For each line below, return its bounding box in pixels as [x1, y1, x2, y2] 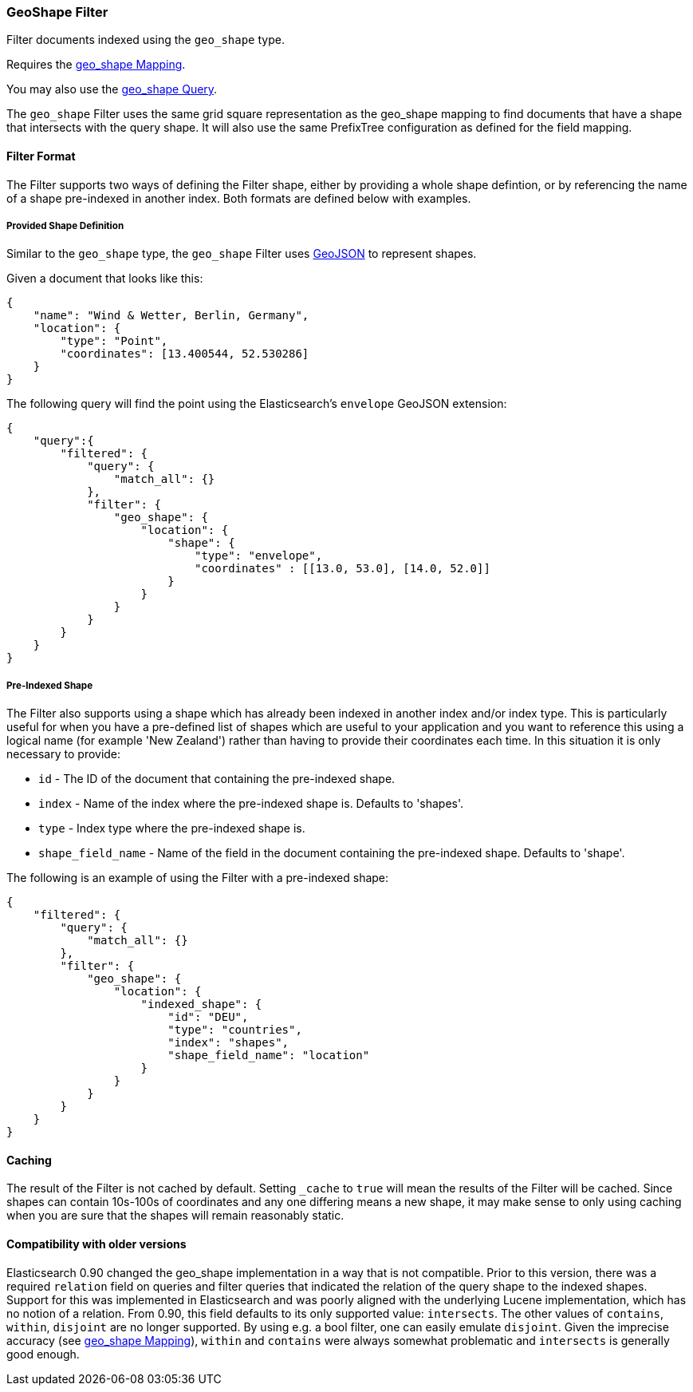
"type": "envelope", [195, 549, 323, 563]
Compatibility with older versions [6, 1236, 187, 1251]
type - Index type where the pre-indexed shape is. [38, 821, 305, 836]
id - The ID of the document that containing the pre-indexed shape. [38, 772, 396, 786]
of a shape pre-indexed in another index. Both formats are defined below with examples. [6, 191, 471, 205]
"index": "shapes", [167, 1036, 289, 1050]
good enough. [6, 1347, 80, 1361]
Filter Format [6, 148, 76, 163]
